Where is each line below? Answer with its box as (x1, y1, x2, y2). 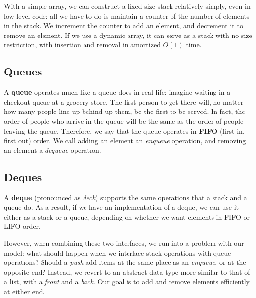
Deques (4, 169, 42, 184)
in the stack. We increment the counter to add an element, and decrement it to (4, 20, 243, 31)
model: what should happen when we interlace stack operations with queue (4, 247, 231, 258)
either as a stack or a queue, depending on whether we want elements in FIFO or (4, 211, 250, 222)
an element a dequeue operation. (4, 145, 101, 155)
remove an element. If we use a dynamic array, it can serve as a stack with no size (4, 30, 252, 40)
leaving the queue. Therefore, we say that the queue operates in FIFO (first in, (4, 125, 245, 136)
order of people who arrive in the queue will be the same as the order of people (4, 115, 244, 126)
